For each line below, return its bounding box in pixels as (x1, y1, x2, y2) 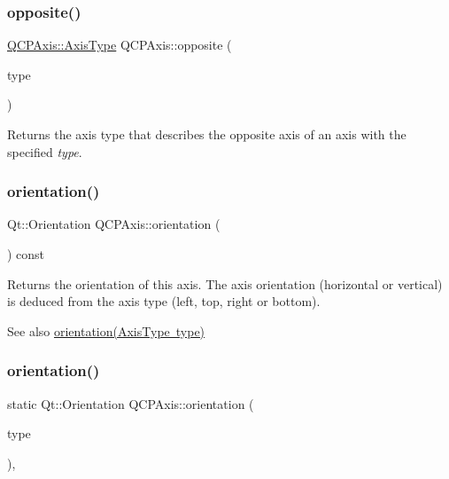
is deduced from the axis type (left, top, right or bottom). (7, 292, 321, 310)
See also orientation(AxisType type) (7, 321, 205, 340)
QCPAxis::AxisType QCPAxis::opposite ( (7, 35, 232, 54)
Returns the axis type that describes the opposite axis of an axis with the (7, 125, 406, 143)
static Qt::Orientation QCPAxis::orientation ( (7, 394, 254, 412)
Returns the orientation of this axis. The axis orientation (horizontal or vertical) (7, 274, 443, 293)
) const (7, 245, 45, 263)
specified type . (7, 142, 82, 161)
